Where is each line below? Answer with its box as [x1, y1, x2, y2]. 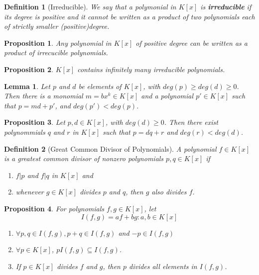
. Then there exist [164, 117, 218, 127]
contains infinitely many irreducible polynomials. [77, 64, 225, 74]
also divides [151, 186, 187, 197]
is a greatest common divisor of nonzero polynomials [4, 153, 164, 164]
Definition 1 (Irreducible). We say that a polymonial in [4, 1, 176, 11]
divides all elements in [129, 261, 197, 271]
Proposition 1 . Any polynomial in [4, 37, 112, 48]
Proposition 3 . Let [4, 117, 65, 127]
